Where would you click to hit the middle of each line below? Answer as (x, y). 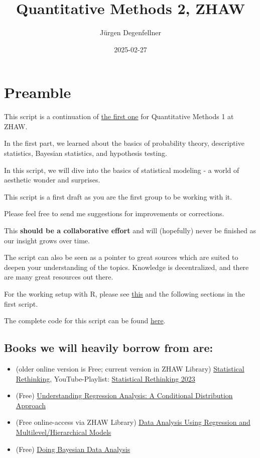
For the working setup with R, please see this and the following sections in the (125, 293)
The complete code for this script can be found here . (85, 320)
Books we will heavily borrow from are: (109, 348)
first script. (21, 303)
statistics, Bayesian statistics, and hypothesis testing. (86, 153)
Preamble (38, 92)
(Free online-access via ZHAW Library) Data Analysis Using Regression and (133, 422)
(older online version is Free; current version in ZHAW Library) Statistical (130, 368)
